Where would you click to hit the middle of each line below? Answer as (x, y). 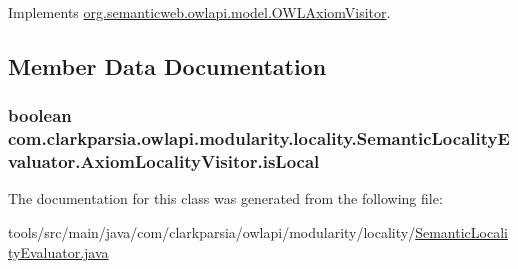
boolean (40, 115)
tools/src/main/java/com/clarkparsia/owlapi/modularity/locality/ (212, 232)
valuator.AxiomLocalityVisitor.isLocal (164, 161)
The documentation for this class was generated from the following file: (225, 198)
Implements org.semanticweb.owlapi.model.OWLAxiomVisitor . (199, 12)
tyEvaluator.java (58, 251)
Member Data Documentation (167, 65)
